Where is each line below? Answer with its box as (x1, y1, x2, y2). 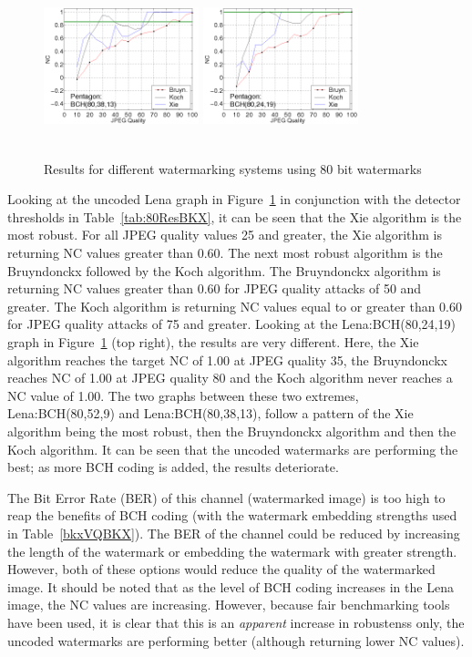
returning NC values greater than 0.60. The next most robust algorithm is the (7, 243, 443, 262)
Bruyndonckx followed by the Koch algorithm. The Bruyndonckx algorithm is (7, 261, 441, 280)
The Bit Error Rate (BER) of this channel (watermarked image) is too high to (7, 488, 446, 507)
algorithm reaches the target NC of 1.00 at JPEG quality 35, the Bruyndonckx (7, 350, 447, 369)
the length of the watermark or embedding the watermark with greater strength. (7, 541, 457, 560)
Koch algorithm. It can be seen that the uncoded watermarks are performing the (7, 439, 458, 458)
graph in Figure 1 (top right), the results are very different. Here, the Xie (7, 333, 419, 352)
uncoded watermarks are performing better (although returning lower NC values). (7, 631, 465, 650)
